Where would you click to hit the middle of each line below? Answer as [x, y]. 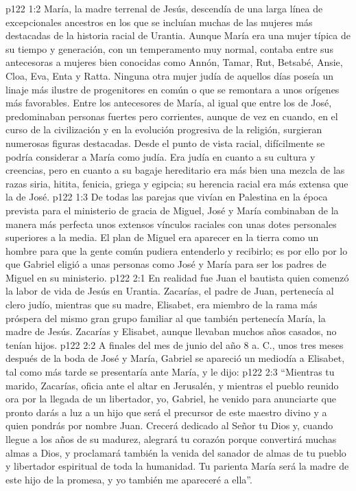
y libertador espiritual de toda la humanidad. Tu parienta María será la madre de [177, 466]
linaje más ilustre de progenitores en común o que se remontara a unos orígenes [173, 89]
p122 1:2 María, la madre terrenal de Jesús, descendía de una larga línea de [164, 8]
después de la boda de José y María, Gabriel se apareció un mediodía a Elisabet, [175, 358]
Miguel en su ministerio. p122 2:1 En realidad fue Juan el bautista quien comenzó [177, 277]
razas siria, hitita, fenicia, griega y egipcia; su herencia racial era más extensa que [177, 183]
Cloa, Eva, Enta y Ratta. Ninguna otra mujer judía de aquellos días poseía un [170, 75]
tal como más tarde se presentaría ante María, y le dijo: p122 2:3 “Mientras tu [170, 372]
